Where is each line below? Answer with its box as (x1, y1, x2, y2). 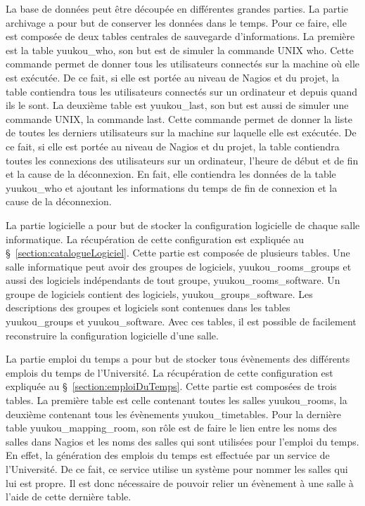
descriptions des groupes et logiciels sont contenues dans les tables (6, 300, 290, 315)
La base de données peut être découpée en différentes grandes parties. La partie (6, 1, 349, 15)
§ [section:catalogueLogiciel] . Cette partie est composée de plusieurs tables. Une (6, 245, 350, 260)
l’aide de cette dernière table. (6, 489, 132, 504)
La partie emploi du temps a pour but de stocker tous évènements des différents (6, 351, 350, 366)
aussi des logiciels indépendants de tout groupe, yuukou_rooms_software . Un (6, 273, 340, 287)
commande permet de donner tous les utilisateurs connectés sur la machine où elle (6, 56, 360, 71)
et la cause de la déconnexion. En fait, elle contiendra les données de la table (6, 167, 336, 181)
